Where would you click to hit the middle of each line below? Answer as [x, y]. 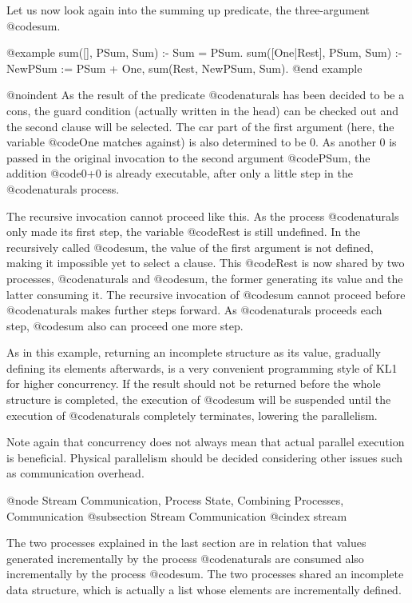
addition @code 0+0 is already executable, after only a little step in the [180, 173]
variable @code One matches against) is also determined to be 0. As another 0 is [202, 142]
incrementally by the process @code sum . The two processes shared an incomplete [205, 574]
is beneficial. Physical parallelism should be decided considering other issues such [205, 457]
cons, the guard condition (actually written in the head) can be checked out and [202, 110]
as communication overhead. [75, 473]
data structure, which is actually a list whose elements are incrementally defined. [204, 589]
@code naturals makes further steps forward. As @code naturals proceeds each [194, 310]
